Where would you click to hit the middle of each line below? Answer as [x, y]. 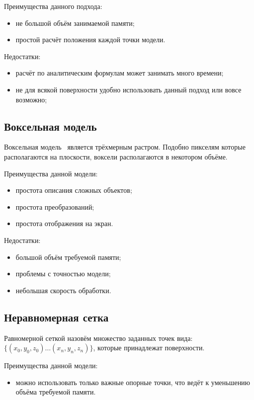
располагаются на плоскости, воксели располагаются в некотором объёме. [116, 156]
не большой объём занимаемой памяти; [75, 23]
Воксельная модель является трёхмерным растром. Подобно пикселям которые [125, 147]
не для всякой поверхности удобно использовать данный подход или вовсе [128, 89]
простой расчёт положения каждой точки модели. [90, 40]
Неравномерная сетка [56, 317]
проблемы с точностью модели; [63, 274]
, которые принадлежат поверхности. [149, 348]
